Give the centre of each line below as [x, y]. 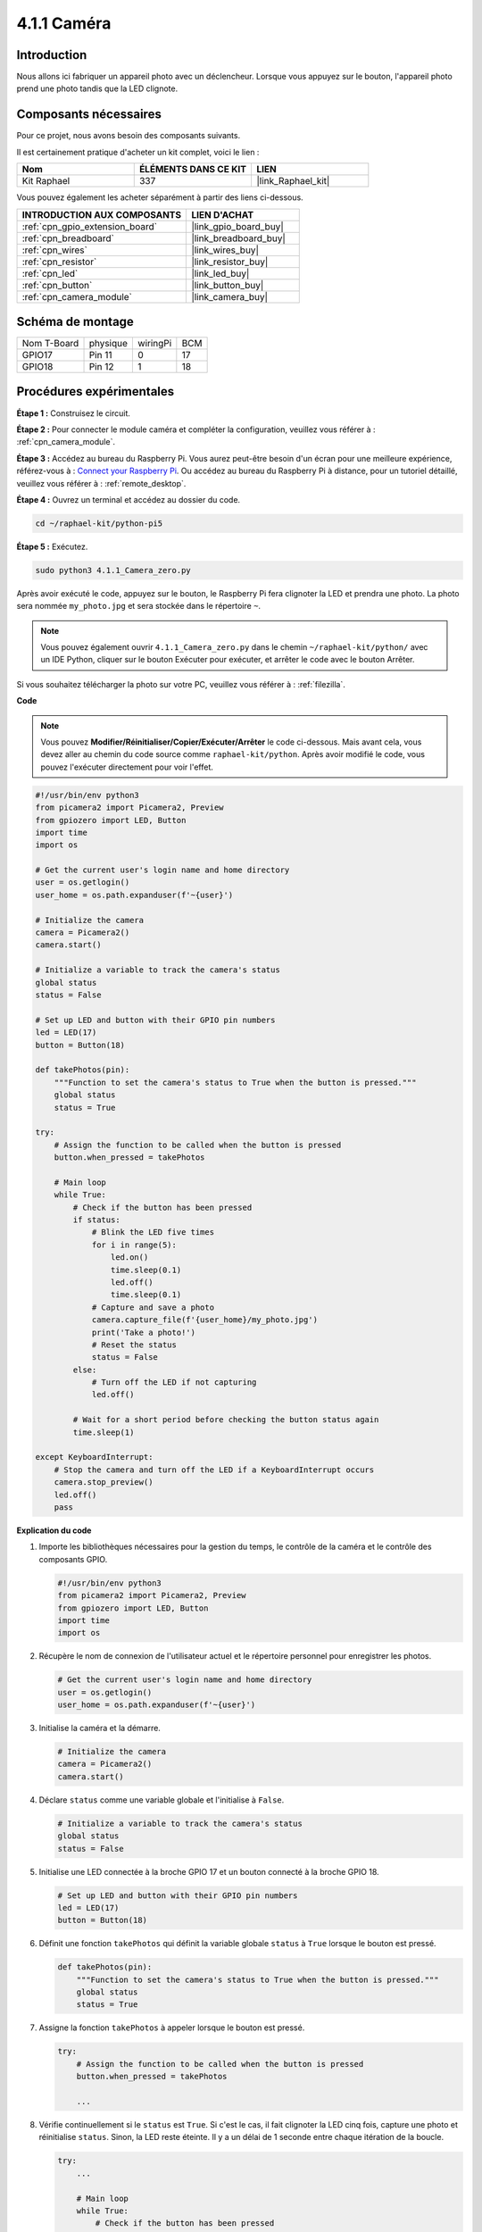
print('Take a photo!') [144, 1332]
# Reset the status [134, 1345]
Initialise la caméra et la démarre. [100, 1728]
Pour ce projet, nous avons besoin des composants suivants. [129, 136]
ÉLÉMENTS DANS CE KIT [193, 170]
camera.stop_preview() [104, 1482]
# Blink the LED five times [153, 1233]
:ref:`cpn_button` [57, 285]
